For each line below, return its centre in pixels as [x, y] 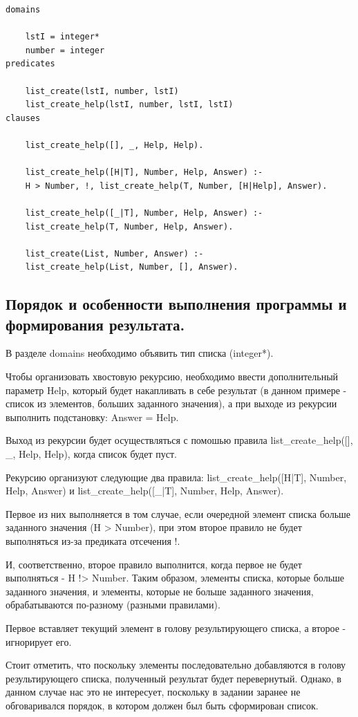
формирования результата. [95, 324]
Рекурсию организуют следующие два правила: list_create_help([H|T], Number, [176, 477]
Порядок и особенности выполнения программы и [176, 304]
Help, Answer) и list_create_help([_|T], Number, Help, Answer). [145, 491]
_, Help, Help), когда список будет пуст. [91, 454]
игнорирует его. [39, 641]
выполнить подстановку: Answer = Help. [92, 417]
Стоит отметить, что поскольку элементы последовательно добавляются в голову [176, 665]
